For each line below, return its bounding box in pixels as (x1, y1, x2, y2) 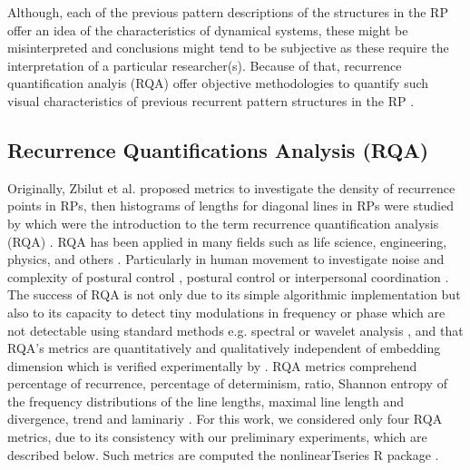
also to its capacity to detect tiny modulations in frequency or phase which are (7, 302, 446, 321)
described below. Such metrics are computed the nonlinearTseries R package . (7, 445, 439, 464)
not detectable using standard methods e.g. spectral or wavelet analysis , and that (7, 320, 464, 339)
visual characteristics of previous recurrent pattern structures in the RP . (7, 91, 415, 110)
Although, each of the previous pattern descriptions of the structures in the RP (7, 3, 448, 21)
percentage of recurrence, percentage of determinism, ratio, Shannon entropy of (7, 374, 447, 393)
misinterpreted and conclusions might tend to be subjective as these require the (7, 38, 449, 57)
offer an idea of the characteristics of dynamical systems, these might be (7, 20, 408, 39)
